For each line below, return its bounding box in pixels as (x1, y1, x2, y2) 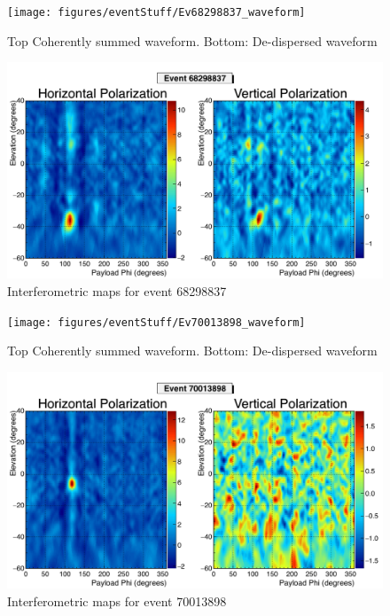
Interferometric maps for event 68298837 (7, 282, 227, 300)
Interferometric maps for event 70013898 (7, 591, 227, 610)
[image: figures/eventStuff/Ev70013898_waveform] (7, 316, 306, 329)
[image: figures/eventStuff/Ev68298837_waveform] (7, 6, 306, 19)
